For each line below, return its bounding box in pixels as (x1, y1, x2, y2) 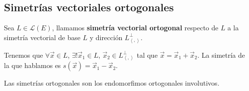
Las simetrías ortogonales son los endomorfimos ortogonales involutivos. (4, 78, 220, 88)
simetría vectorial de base (4, 32, 81, 42)
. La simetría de (197, 49, 245, 60)
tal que (137, 49, 158, 60)
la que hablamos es (4, 60, 61, 70)
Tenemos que (4, 49, 43, 60)
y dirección (89, 32, 123, 42)
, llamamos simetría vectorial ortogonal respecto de (52, 23, 219, 33)
